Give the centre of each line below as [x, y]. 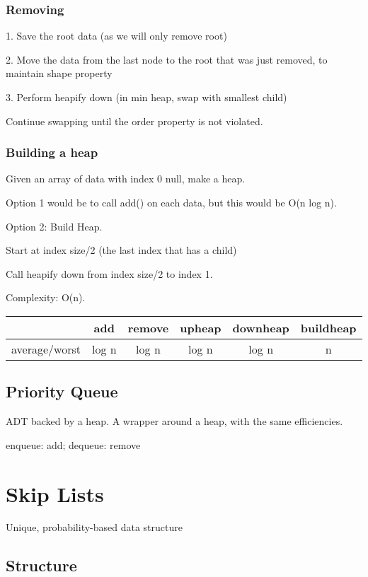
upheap [201, 327]
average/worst [46, 349]
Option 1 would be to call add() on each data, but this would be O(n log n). [171, 202]
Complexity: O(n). [46, 297]
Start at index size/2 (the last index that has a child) [121, 250]
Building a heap [52, 152]
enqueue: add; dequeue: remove [73, 444]
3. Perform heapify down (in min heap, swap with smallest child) [146, 97]
